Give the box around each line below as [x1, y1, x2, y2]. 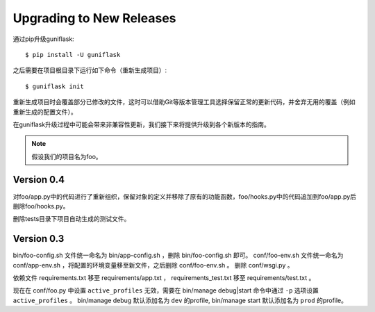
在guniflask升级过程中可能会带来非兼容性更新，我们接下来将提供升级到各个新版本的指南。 [12, 120, 271, 129]
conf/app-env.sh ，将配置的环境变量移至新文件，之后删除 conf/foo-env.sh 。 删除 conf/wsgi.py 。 [12, 261, 294, 269]
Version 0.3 [12, 233, 65, 245]
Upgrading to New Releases [12, 10, 176, 26]
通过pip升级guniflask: [12, 35, 74, 43]
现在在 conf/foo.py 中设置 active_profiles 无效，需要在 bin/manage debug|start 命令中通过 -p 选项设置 [12, 286, 319, 295]
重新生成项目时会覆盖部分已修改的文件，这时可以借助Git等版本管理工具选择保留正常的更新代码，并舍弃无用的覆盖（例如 [12, 98, 356, 106]
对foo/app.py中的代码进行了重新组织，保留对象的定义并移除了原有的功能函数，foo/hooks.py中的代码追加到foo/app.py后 [12, 192, 357, 201]
